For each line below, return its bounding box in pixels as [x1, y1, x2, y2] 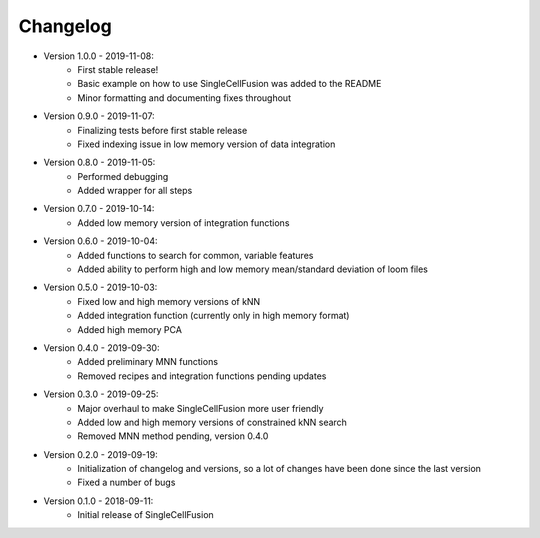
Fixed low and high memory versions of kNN [77, 295, 261, 307]
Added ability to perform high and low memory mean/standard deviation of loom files [77, 263, 429, 275]
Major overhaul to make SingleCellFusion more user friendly [77, 402, 324, 414]
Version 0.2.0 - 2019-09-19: [43, 448, 159, 460]
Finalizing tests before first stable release [77, 124, 248, 136]
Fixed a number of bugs [77, 476, 176, 489]
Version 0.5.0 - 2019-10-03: [43, 281, 158, 294]
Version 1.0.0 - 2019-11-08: [43, 50, 154, 62]
